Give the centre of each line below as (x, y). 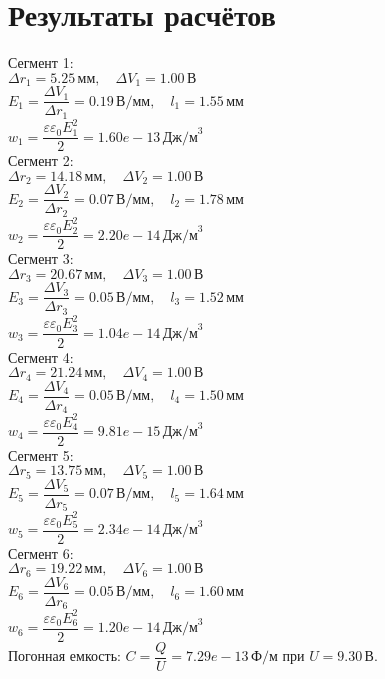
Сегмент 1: (41, 62)
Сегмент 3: (41, 258)
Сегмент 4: (41, 356)
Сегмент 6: (41, 552)
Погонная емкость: (64, 655)
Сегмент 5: (41, 454)
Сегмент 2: (41, 160)
